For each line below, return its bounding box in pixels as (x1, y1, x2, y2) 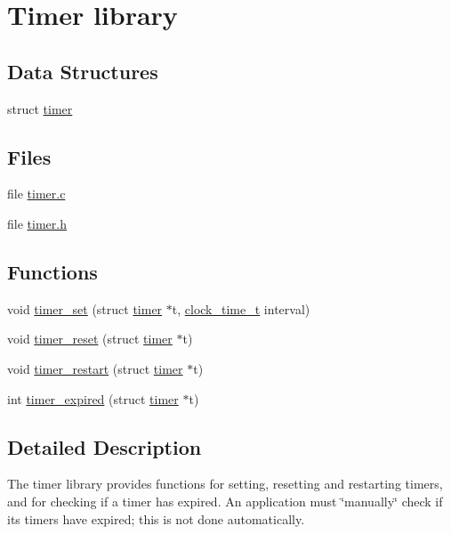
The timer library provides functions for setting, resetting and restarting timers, (7, 474, 443, 493)
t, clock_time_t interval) (172, 299, 310, 318)
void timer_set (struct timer (7, 299, 163, 318)
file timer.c (7, 184, 66, 203)
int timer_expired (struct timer (7, 389, 179, 408)
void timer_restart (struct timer (7, 359, 183, 377)
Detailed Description (7, 433, 202, 460)
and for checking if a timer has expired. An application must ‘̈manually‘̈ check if (7, 491, 443, 510)
